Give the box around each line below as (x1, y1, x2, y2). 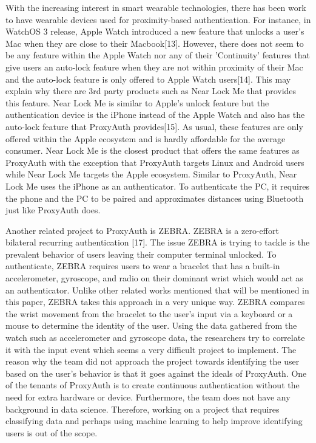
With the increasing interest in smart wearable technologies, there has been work (5, 1, 306, 13)
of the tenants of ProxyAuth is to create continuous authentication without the (5, 379, 300, 391)
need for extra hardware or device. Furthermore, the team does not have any (5, 391, 291, 403)
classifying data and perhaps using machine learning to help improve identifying (5, 414, 303, 427)
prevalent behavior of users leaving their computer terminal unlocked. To (5, 247, 277, 260)
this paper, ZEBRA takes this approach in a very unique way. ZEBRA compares (5, 295, 305, 308)
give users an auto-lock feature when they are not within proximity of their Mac (5, 60, 303, 73)
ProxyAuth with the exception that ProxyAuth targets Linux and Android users (5, 156, 304, 168)
